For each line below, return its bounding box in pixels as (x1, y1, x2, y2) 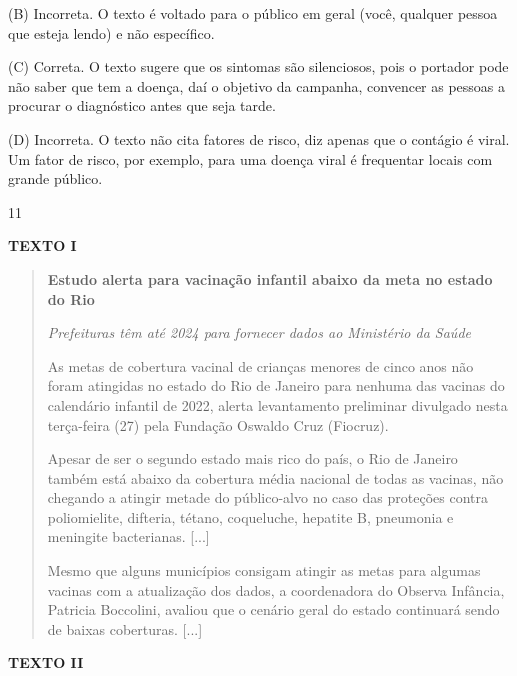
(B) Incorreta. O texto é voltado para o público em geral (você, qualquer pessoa (8, 3, 498, 23)
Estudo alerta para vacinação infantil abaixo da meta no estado (47, 268, 493, 289)
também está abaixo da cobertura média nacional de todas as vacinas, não (47, 467, 504, 488)
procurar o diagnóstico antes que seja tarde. (8, 95, 276, 116)
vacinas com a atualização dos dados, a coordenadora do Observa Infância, (47, 579, 505, 600)
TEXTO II (8, 652, 84, 673)
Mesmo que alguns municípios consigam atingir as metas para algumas (47, 560, 481, 581)
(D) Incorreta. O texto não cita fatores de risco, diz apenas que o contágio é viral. (8, 128, 510, 149)
